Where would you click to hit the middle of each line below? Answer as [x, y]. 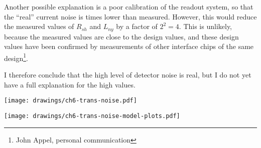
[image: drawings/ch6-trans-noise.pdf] [71, 101]
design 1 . [16, 57]
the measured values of [39, 26]
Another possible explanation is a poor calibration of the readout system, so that [129, 6]
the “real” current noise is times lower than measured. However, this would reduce [130, 16]
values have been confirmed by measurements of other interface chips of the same [129, 46]
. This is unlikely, [206, 26]
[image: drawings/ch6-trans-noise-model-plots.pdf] [92, 116]
